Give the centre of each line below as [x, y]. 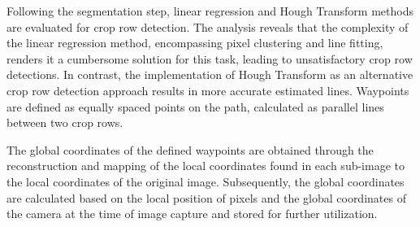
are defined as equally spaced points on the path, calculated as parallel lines [195, 106]
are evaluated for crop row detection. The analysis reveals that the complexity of [208, 26]
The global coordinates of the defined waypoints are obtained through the [190, 149]
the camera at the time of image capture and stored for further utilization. [192, 214]
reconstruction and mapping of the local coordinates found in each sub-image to [206, 166]
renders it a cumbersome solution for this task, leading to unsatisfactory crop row [210, 58]
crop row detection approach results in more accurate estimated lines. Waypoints [208, 90]
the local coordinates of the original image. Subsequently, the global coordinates [206, 181]
